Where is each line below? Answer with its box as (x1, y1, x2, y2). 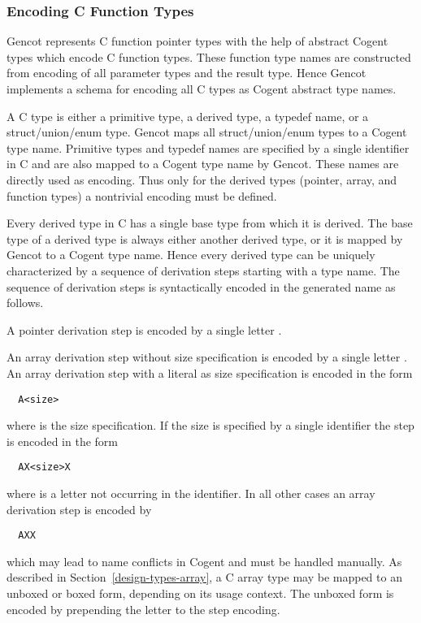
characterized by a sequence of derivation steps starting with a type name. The (7, 262, 400, 279)
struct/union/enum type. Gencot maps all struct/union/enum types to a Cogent (7, 123, 407, 141)
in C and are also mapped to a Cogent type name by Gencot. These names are (7, 155, 399, 172)
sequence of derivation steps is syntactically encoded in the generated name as (7, 278, 396, 295)
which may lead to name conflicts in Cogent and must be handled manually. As (7, 552, 402, 569)
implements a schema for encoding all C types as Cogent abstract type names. (7, 80, 397, 97)
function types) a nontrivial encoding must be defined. (7, 187, 277, 204)
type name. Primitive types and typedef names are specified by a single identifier (7, 139, 410, 156)
